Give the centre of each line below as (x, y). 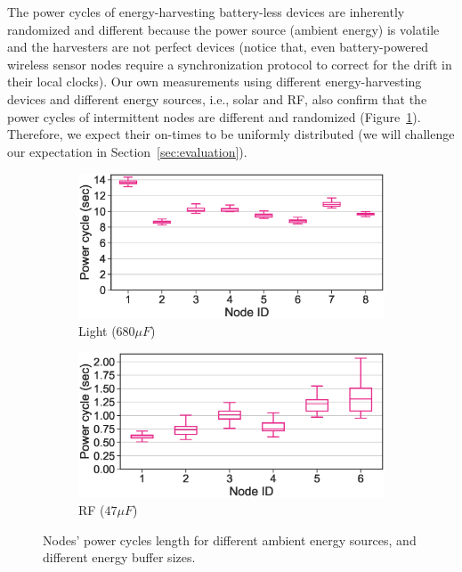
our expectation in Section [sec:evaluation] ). (127, 151)
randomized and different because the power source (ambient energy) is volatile (223, 29)
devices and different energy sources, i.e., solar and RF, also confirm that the (217, 98)
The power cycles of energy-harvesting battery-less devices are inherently (206, 12)
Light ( (97, 330)
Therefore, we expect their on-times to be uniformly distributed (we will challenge (231, 134)
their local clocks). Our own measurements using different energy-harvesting (215, 82)
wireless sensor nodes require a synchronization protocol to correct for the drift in (230, 64)
